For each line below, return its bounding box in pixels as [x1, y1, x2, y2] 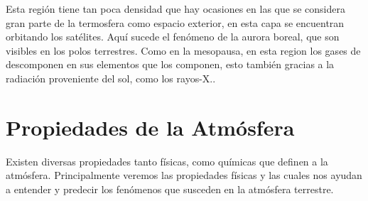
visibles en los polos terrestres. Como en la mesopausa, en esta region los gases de [6, 43, 361, 58]
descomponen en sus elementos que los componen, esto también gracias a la [6, 57, 335, 72]
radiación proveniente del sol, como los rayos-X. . [6, 70, 216, 85]
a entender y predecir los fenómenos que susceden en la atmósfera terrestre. [6, 181, 334, 196]
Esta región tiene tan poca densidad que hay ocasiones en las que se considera [6, 1, 345, 16]
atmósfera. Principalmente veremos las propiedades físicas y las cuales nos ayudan [6, 168, 362, 183]
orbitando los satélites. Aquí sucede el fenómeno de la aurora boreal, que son [6, 29, 340, 44]
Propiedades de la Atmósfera [6, 112, 295, 141]
